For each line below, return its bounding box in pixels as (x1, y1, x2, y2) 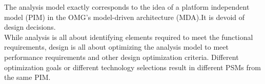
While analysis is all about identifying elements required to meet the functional (4, 31, 253, 42)
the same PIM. (4, 72, 51, 82)
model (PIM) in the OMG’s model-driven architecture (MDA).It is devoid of (4, 11, 244, 22)
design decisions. (4, 22, 56, 32)
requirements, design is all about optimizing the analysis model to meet (4, 41, 229, 52)
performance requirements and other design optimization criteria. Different (4, 51, 239, 62)
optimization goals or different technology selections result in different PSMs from (4, 61, 261, 72)
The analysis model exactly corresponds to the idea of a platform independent (4, 2, 250, 12)
